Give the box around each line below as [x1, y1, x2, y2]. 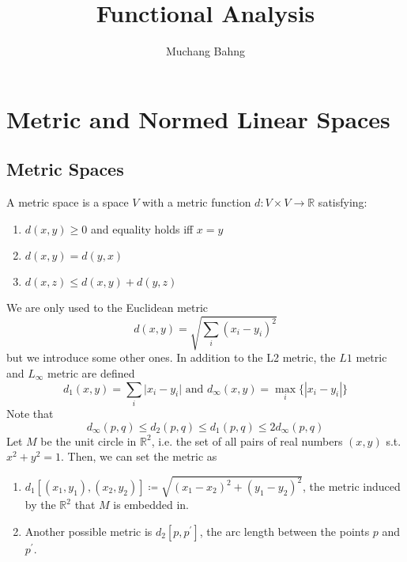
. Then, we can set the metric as [61, 448, 217, 465]
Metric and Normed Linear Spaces [6, 102, 390, 135]
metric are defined [47, 365, 135, 382]
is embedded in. [113, 496, 190, 513]
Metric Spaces [6, 157, 124, 181]
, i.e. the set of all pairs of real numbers [151, 432, 343, 449]
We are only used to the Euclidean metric [6, 299, 209, 316]
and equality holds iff [90, 220, 194, 237]
